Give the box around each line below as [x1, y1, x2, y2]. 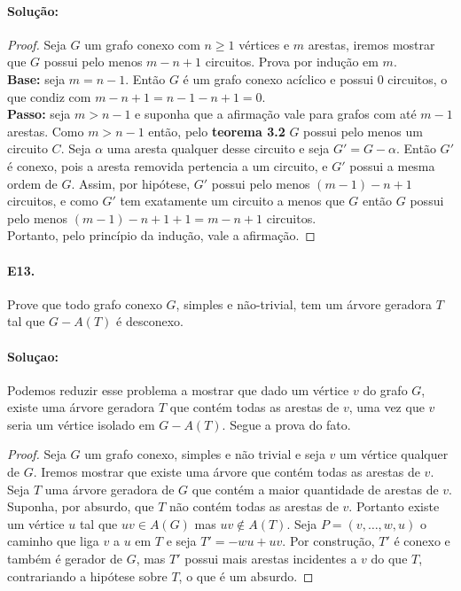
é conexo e [394, 532, 450, 550]
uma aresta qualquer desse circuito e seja [106, 139, 330, 158]
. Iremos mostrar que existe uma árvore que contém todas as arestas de [33, 463, 420, 481]
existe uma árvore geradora [7, 398, 155, 416]
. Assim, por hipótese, [71, 174, 191, 192]
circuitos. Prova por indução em [205, 52, 379, 71]
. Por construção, [282, 532, 375, 550]
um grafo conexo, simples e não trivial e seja [84, 445, 325, 463]
